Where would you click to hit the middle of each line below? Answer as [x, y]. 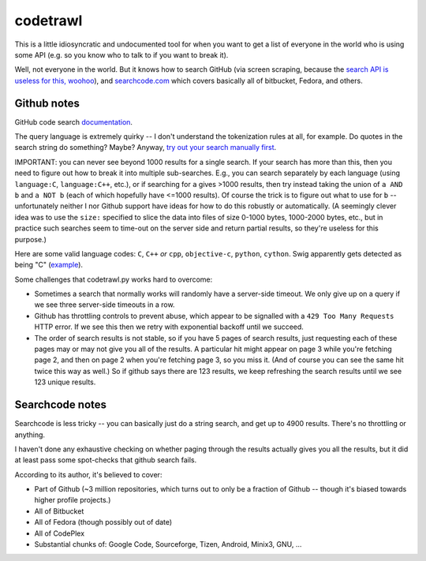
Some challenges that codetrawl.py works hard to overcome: [114, 279]
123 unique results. [65, 382]
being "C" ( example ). [49, 265]
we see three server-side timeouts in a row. [105, 305]
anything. [30, 435]
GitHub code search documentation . [74, 122]
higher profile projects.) [73, 500]
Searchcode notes [60, 405]
